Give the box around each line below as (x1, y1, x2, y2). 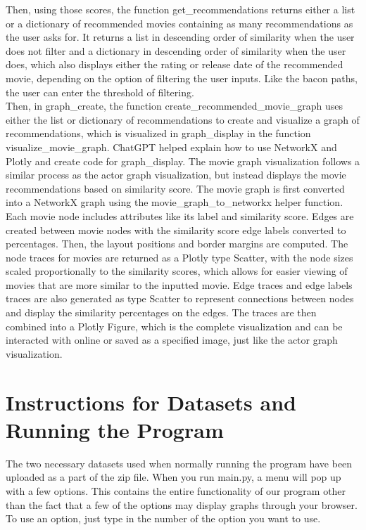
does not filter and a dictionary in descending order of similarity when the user (6, 43, 346, 58)
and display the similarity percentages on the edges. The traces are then (6, 305, 317, 320)
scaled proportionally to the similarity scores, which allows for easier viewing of (6, 264, 348, 278)
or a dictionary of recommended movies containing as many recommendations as (6, 15, 353, 30)
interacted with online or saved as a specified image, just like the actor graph (6, 332, 338, 347)
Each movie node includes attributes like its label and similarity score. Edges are (6, 208, 354, 223)
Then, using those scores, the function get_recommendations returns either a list (6, 2, 355, 16)
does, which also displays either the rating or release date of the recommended (6, 57, 343, 72)
